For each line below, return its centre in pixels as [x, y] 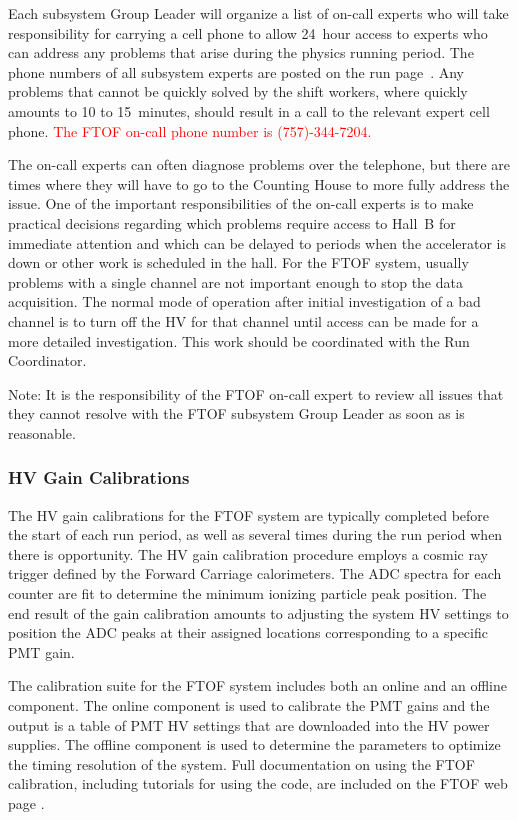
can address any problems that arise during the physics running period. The [241, 52]
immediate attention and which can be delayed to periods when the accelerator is [257, 242]
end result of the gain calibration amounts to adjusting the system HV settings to [258, 612]
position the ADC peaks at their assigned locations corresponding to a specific [248, 632]
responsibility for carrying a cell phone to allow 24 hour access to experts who [248, 32]
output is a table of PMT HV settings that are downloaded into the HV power [249, 724]
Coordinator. [47, 360]
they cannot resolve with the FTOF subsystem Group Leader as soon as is [236, 413]
